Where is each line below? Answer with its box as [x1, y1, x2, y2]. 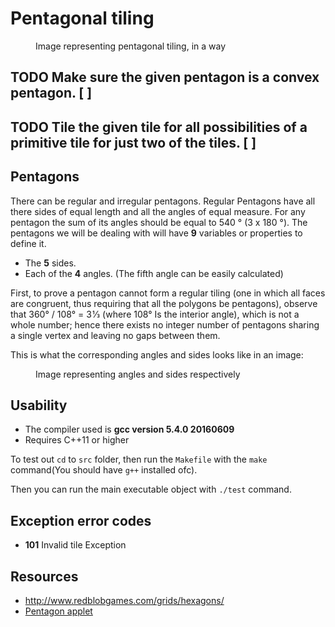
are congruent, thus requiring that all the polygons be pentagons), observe [10, 297, 318, 309]
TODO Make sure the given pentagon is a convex [10, 69, 320, 86]
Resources [10, 568, 79, 585]
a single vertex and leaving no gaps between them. [10, 329, 221, 341]
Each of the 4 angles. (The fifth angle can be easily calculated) [24, 267, 284, 279]
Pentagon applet [24, 605, 93, 617]
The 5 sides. [24, 257, 77, 269]
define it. [10, 237, 47, 249]
